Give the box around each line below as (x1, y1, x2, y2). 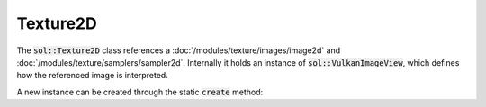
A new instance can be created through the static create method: (16, 86, 264, 97)
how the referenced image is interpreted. (16, 70, 168, 81)
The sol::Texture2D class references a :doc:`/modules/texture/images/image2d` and (16, 45, 341, 56)
